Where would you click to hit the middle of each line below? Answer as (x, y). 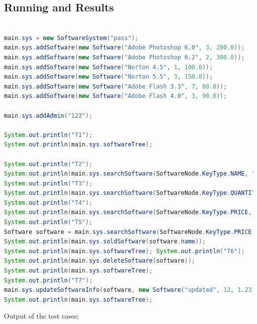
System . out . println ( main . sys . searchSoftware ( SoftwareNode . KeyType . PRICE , (128, 212)
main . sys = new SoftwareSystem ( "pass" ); (71, 38)
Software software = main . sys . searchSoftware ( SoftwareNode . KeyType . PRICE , (130, 232)
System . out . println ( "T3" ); (48, 183)
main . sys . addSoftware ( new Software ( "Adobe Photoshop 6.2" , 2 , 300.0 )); (124, 57)
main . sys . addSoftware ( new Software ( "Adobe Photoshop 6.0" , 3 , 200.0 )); (124, 48)
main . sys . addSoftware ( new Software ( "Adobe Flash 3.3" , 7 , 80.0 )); (116, 86)
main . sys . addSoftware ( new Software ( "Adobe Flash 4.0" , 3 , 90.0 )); (116, 96)
